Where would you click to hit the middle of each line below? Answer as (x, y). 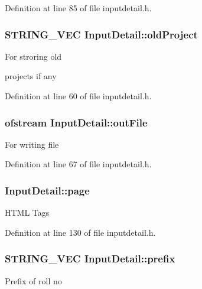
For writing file (32, 144)
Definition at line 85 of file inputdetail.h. (78, 8)
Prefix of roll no (33, 280)
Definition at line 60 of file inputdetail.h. (78, 96)
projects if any (31, 76)
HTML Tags (27, 212)
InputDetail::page (47, 190)
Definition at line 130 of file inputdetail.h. (80, 232)
